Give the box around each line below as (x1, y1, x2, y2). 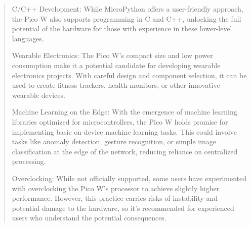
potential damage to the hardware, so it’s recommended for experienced (12, 202, 234, 213)
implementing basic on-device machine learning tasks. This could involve (12, 126, 237, 137)
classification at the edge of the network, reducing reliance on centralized (12, 146, 238, 156)
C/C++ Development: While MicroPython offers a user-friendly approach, (12, 4, 243, 14)
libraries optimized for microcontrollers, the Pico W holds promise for (12, 116, 228, 127)
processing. (12, 156, 46, 166)
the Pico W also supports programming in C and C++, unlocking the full (12, 13, 241, 24)
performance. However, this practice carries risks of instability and (12, 193, 218, 203)
